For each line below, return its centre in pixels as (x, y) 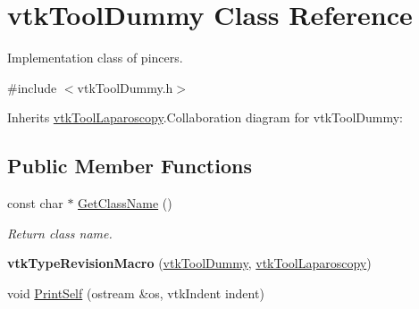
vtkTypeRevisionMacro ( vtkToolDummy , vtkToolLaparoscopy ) (189, 263)
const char (35, 203)
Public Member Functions (130, 166)
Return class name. (60, 233)
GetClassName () (125, 203)
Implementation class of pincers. (95, 58)
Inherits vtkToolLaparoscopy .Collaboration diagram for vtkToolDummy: (205, 117)
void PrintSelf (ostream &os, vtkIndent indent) (136, 292)
